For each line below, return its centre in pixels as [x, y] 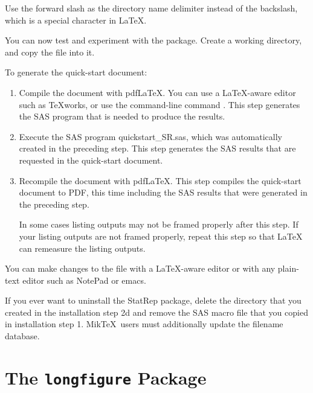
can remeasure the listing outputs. [82, 248]
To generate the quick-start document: [76, 72]
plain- [288, 268]
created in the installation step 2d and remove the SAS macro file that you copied [156, 312]
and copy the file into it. [50, 52]
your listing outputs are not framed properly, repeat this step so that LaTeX [161, 236]
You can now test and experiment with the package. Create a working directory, [153, 40]
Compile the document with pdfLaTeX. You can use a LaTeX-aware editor [157, 92]
